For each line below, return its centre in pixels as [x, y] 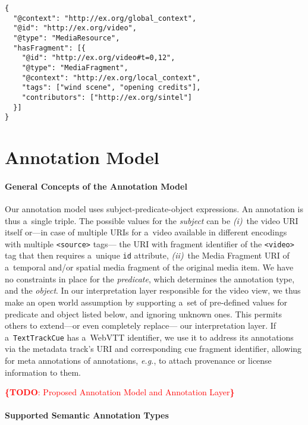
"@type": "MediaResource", [67, 38]
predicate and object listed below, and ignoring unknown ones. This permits [143, 314]
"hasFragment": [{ [50, 48]
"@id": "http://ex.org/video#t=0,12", [98, 58]
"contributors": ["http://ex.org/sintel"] [107, 97]
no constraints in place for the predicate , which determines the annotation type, [150, 278]
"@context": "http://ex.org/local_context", [111, 78]
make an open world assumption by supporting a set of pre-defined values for [146, 302]
